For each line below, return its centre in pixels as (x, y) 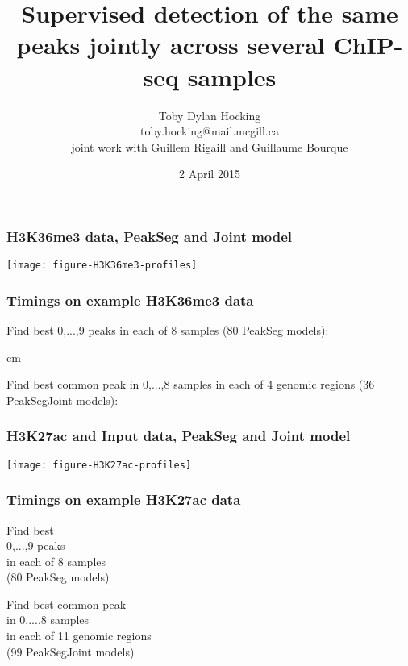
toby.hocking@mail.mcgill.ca (210, 131)
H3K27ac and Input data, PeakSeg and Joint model (179, 436)
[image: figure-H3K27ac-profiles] (99, 465)
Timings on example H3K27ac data (124, 499)
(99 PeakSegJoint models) (71, 651)
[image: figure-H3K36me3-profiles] (102, 266)
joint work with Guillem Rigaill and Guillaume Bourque (210, 146)
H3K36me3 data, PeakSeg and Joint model (150, 236)
